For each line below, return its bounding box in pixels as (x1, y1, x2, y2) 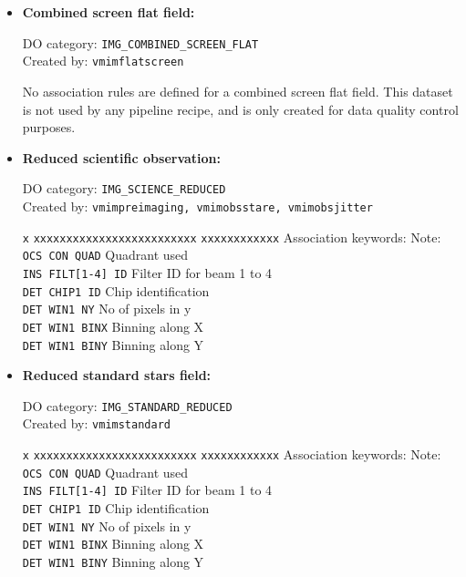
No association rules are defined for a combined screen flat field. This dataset (22, 81, 453, 100)
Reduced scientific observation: (22, 148, 222, 167)
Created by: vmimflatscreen (22, 51, 184, 70)
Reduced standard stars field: (22, 366, 212, 385)
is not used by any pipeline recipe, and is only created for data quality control (22, 99, 459, 118)
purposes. (22, 118, 76, 137)
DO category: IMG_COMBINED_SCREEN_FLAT (22, 33, 259, 52)
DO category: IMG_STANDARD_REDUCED (22, 396, 233, 415)
